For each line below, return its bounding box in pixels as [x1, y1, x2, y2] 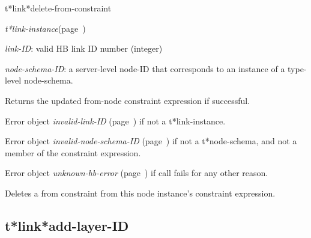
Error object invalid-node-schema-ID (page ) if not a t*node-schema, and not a [5, 135, 297, 147]
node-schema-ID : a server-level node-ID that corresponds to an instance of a [5, 62, 285, 75]
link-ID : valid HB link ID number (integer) [5, 42, 163, 55]
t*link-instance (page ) [5, 22, 86, 34]
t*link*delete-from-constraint [5, 2, 112, 14]
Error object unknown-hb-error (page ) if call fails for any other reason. [5, 166, 268, 179]
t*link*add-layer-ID [5, 216, 129, 234]
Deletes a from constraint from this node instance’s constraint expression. [5, 186, 276, 199]
